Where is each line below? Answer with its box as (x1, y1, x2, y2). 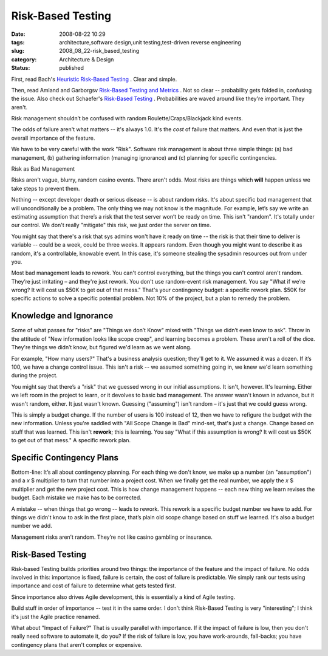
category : (11, 55, 37, 63)
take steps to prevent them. (11, 185, 80, 192)
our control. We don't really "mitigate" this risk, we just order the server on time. (11, 222, 212, 229)
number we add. (11, 522, 53, 530)
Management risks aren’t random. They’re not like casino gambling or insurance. (11, 533, 213, 541)
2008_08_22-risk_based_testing (59, 47, 140, 55)
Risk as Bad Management (11, 165, 75, 173)
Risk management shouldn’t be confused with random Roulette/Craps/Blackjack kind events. (11, 115, 243, 122)
